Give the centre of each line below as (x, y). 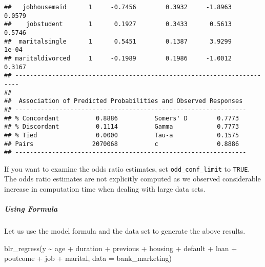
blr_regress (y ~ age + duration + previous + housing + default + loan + (121, 248)
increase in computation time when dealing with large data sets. (105, 189)
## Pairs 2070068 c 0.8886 (122, 144)
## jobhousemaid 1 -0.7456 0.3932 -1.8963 (118, 7)
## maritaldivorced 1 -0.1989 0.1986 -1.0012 (118, 58)
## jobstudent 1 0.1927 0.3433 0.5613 (118, 24)
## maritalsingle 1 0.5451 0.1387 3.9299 (118, 41)
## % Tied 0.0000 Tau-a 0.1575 (122, 135)
